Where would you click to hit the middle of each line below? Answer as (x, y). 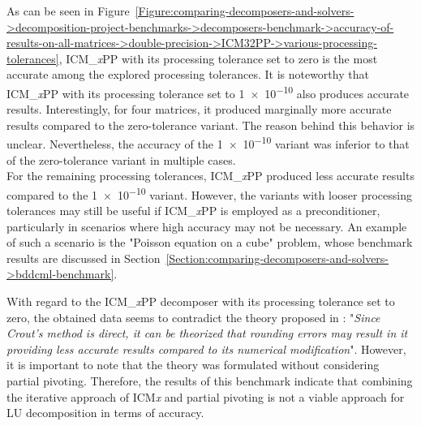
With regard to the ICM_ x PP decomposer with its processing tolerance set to (201, 301)
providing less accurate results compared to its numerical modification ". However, (206, 349)
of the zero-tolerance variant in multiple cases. (121, 159)
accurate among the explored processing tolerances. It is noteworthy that (188, 74)
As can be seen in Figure (68, 11)
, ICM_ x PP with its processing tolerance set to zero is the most (218, 58)
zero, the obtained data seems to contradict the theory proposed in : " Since (193, 317)
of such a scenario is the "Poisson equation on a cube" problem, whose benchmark (210, 242)
